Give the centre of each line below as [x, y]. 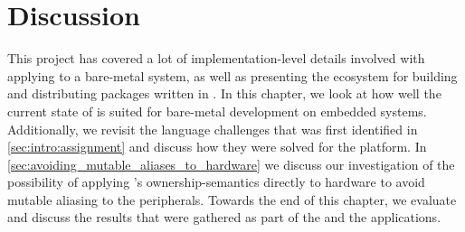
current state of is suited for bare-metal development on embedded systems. [217, 111]
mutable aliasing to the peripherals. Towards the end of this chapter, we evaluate [232, 199]
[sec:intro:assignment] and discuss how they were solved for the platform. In [217, 147]
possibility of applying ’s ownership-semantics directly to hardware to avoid [216, 182]
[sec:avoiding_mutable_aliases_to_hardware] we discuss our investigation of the [231, 164]
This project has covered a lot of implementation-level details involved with [216, 58]
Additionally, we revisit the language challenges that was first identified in [213, 129]
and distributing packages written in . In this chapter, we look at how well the [224, 93]
